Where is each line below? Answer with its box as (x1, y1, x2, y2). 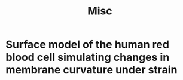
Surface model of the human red (5, 38, 170, 51)
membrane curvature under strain (5, 63, 178, 77)
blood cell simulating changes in (5, 51, 170, 64)
